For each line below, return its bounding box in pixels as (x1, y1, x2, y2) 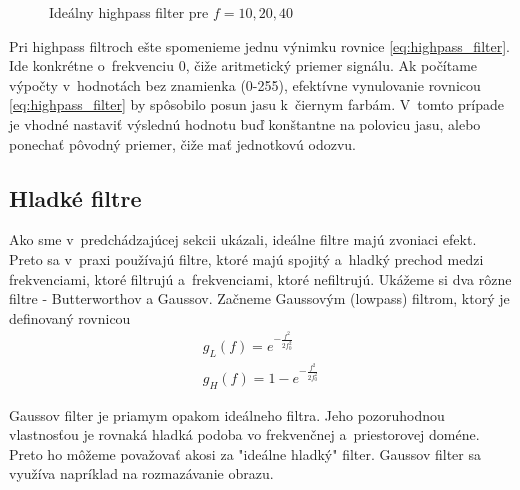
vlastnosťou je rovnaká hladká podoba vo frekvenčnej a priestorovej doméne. (9, 424, 480, 445)
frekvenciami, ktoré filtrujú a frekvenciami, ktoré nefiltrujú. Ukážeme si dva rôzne (9, 268, 512, 289)
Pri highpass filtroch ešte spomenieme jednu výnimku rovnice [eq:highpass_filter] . (9, 35, 510, 56)
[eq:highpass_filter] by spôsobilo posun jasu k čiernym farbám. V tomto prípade (9, 94, 504, 115)
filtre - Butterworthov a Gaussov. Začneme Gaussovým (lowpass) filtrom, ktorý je (9, 288, 510, 309)
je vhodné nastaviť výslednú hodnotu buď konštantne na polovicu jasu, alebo (9, 113, 481, 134)
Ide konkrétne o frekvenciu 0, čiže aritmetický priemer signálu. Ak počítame (9, 55, 478, 76)
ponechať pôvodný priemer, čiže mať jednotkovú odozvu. (9, 133, 356, 154)
